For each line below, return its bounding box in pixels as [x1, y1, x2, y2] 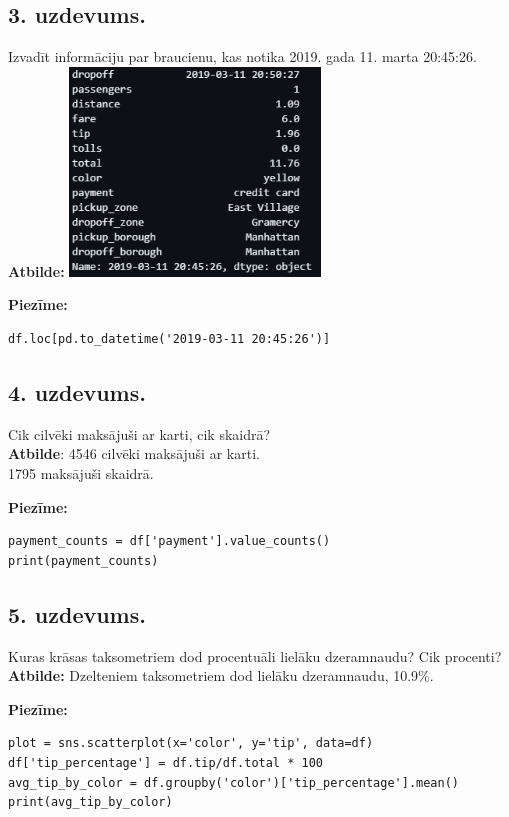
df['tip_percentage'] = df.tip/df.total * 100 [8, 755, 323, 770]
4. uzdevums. [8, 376, 146, 407]
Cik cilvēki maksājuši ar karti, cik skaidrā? [8, 423, 271, 444]
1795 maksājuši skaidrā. [8, 462, 154, 483]
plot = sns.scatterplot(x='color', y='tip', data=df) [8, 736, 374, 751]
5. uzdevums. [8, 598, 146, 629]
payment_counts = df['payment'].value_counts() [8, 534, 331, 549]
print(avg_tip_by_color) [8, 795, 173, 810]
